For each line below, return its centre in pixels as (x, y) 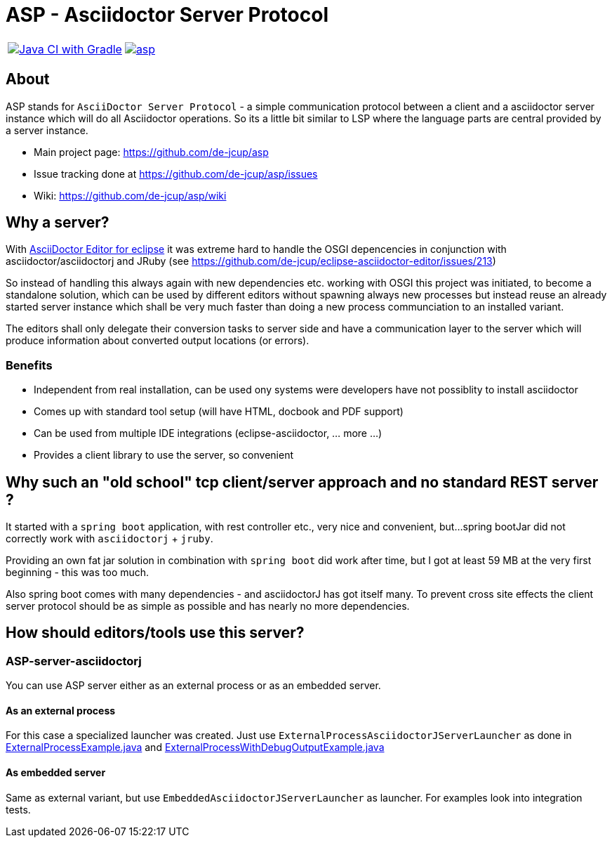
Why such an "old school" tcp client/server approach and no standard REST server (302, 482)
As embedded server (56, 773)
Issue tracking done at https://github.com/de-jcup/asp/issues (176, 174)
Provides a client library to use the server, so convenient (164, 455)
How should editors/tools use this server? (155, 633)
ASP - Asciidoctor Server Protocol (167, 15)
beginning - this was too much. (78, 573)
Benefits (29, 365)
